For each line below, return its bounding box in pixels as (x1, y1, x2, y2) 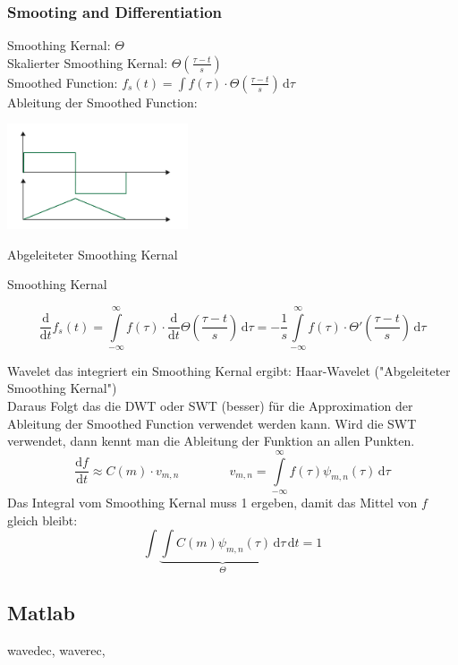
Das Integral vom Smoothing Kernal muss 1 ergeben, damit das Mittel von (7, 493, 418, 512)
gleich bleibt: (7, 510, 78, 529)
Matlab (7, 599, 75, 627)
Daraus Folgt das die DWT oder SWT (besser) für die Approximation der (7, 396, 413, 415)
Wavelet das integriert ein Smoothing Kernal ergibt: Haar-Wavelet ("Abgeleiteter (7, 361, 451, 379)
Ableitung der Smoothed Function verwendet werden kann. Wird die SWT (7, 413, 417, 432)
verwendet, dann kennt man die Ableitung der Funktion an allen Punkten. (7, 431, 415, 450)
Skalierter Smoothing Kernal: (7, 53, 168, 72)
